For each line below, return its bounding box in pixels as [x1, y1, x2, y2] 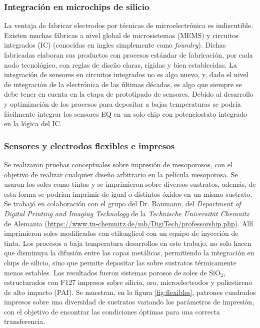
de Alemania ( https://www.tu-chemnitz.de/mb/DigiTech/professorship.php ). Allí [4, 218, 253, 228]
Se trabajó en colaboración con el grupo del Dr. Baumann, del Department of [4, 198, 241, 209]
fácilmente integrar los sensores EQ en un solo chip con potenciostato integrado [4, 108, 247, 119]
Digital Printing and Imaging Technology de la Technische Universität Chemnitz [4, 208, 249, 218]
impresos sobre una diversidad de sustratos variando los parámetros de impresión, [4, 296, 254, 307]
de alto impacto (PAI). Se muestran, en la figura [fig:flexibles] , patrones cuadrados [4, 286, 256, 297]
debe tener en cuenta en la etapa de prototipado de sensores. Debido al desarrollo [4, 89, 253, 99]
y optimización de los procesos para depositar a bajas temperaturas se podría [4, 98, 241, 109]
